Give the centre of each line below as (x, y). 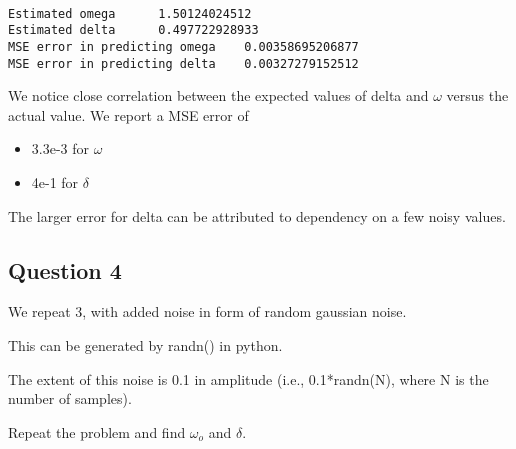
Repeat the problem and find (97, 431)
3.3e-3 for (60, 148)
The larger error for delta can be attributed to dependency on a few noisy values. (257, 215)
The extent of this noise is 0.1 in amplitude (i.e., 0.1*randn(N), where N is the (248, 378)
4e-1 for (55, 182)
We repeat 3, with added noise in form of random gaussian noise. (207, 311)
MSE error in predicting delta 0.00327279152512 (183, 63)
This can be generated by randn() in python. (145, 344)
